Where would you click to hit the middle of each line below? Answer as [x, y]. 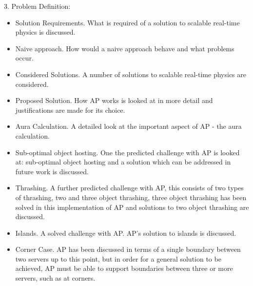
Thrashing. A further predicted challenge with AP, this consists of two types [129, 188]
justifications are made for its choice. [70, 110]
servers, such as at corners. [55, 278]
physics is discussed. [45, 32]
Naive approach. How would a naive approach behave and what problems [125, 48]
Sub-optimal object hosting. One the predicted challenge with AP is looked [127, 152]
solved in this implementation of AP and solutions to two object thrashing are [132, 207]
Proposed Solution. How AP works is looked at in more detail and [114, 100]
